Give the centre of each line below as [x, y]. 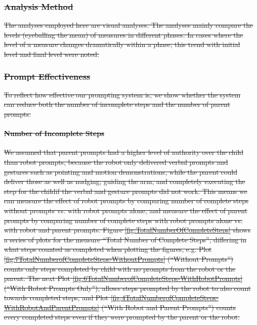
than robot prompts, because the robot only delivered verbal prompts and [116, 162]
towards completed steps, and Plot [56, 298]
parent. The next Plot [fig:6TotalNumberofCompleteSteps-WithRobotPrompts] [123, 278]
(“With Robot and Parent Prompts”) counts [169, 307]
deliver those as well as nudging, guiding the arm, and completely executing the [125, 181]
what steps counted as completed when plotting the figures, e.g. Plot [108, 249]
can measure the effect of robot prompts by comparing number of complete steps [126, 201]
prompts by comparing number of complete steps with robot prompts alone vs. [123, 220]
